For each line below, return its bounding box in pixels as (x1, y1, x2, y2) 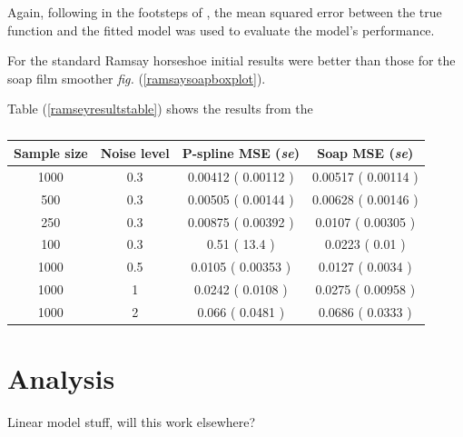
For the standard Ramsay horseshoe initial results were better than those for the (7, 51, 456, 70)
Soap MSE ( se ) (317, 143, 414, 162)
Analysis (7, 360, 115, 397)
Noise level (100, 143, 170, 162)
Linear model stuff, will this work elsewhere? (7, 412, 256, 432)
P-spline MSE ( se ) (182, 143, 300, 162)
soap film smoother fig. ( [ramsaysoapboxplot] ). (7, 68, 266, 87)
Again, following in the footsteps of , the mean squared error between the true (7, 3, 442, 21)
